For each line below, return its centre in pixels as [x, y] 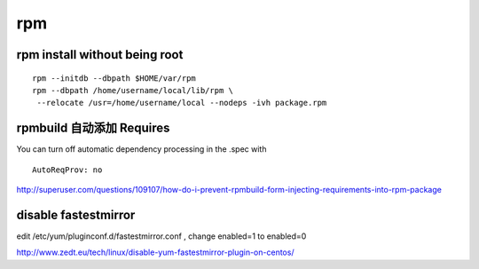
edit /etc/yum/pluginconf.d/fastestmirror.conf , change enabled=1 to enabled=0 [161, 236]
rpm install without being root [100, 55]
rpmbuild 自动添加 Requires [93, 128]
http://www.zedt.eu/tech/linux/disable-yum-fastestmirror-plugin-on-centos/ [155, 252]
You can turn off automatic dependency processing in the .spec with [141, 149]
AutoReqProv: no [67, 170]
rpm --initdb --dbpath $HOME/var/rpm [114, 78]
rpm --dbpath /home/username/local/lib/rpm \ [133, 90]
